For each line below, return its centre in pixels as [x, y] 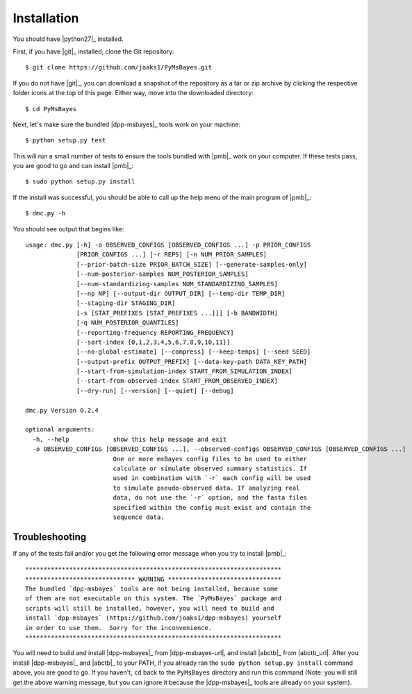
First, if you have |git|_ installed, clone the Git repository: [94, 51]
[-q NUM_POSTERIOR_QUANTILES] [128, 323]
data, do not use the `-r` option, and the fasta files [210, 498]
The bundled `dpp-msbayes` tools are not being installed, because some [151, 589]
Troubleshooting [50, 537]
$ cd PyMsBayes [51, 109]
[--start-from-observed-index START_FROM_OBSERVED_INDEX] [177, 381]
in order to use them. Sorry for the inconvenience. [118, 628]
